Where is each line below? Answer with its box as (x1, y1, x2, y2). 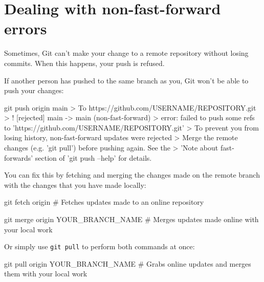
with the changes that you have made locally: (4, 179, 146, 190)
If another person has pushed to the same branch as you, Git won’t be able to (4, 75, 249, 85)
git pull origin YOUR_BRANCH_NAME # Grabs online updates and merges (4, 258, 251, 269)
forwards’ (4, 152, 33, 163)
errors (4, 18, 47, 39)
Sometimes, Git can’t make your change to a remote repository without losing (4, 48, 249, 58)
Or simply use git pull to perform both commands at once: (4, 241, 195, 252)
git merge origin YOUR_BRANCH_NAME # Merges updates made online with (4, 214, 259, 225)
